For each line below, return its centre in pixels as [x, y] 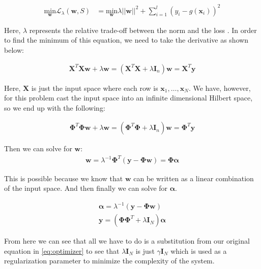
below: [14, 49]
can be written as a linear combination [194, 178]
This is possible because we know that [64, 178]
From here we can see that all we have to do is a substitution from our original [127, 241]
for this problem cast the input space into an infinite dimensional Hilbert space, [128, 98]
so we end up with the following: [55, 107]
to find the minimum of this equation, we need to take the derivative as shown [126, 40]
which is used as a [199, 250]
